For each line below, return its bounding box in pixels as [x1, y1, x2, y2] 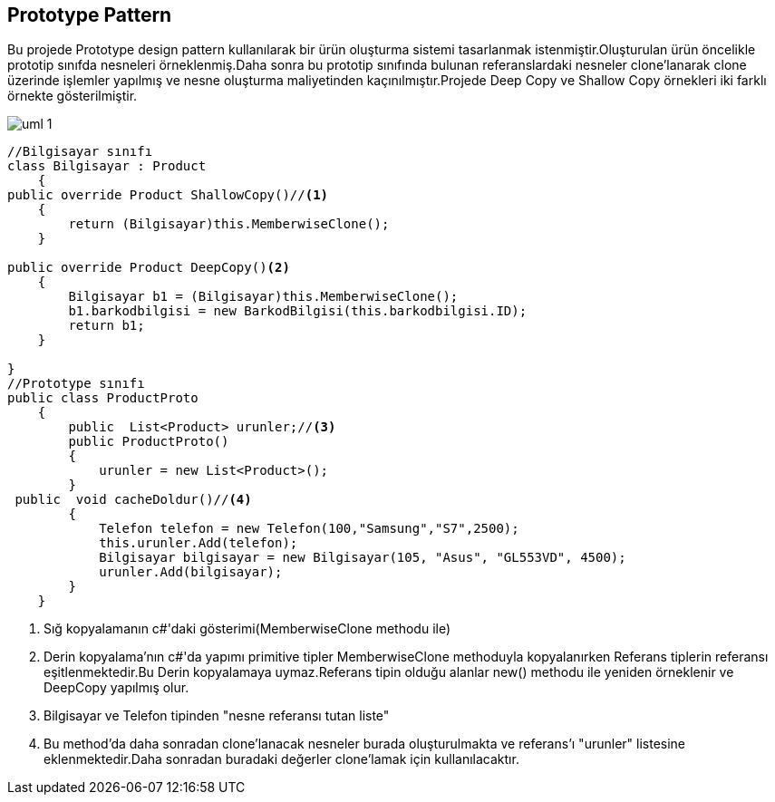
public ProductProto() [68, 434, 229, 449]
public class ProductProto [7, 391, 199, 406]
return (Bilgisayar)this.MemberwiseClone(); [68, 217, 390, 232]
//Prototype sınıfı [7, 376, 145, 391]
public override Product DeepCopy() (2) [7, 260, 290, 275]
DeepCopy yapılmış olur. [44, 680, 189, 696]
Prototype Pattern [7, 4, 172, 26]
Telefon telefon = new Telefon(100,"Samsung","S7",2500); [99, 521, 519, 536]
